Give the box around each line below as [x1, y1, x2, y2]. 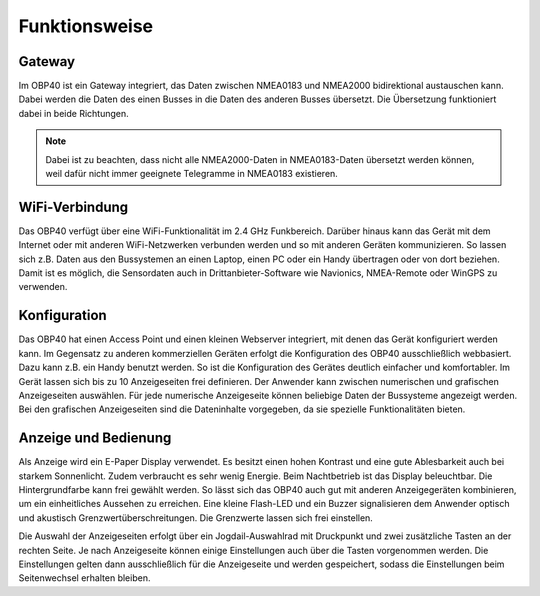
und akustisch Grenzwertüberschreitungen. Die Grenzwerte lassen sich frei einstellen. [18, 511, 374, 524]
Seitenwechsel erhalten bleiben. [18, 572, 151, 584]
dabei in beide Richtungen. [18, 107, 129, 119]
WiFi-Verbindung [18, 198, 129, 215]
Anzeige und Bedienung [18, 430, 172, 447]
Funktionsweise [18, 15, 154, 37]
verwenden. [18, 281, 68, 293]
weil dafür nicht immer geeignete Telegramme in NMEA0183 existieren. [45, 168, 339, 180]
